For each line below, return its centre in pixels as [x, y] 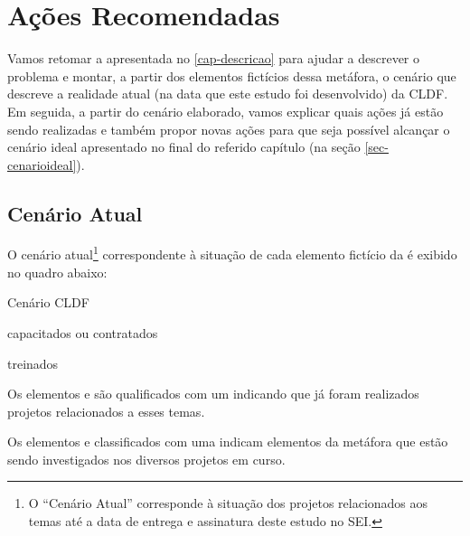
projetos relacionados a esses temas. [106, 411]
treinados [33, 363]
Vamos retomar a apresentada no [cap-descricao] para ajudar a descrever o [214, 58]
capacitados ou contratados [83, 332]
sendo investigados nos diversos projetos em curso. [146, 459]
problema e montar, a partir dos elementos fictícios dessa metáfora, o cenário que [232, 75]
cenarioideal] [42, 164]
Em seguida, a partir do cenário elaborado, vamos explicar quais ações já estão [226, 111]
